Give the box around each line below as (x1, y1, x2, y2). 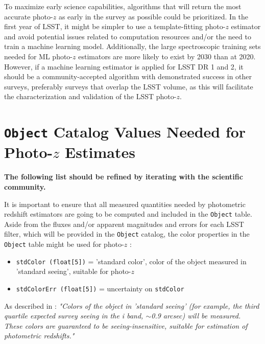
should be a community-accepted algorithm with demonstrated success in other (4, 71, 252, 82)
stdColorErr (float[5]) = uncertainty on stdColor (16, 283, 184, 293)
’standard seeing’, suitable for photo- (16, 266, 131, 277)
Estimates (65, 142, 135, 163)
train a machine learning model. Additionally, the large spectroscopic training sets (4, 41, 261, 52)
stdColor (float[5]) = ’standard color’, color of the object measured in (16, 256, 247, 266)
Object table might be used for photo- (4, 239, 124, 249)
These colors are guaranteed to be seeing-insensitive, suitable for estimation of (4, 320, 248, 331)
